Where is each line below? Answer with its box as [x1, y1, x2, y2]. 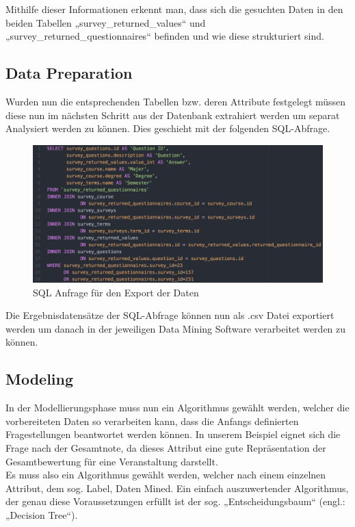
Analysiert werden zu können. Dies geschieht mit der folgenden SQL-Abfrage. [5, 121, 330, 136]
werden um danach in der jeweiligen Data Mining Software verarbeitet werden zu [5, 321, 346, 335]
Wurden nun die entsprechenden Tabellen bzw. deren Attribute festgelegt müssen [5, 94, 346, 108]
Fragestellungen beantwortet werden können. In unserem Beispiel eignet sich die [5, 427, 341, 441]
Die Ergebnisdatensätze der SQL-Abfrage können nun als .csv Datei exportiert [5, 308, 334, 322]
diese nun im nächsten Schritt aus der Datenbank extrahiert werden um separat [5, 107, 340, 122]
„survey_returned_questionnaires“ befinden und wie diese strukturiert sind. [5, 29, 324, 43]
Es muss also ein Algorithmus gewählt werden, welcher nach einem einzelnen [5, 467, 326, 482]
